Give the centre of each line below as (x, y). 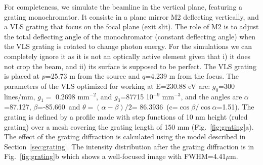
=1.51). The (235, 107)
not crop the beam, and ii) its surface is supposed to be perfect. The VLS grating (130, 66)
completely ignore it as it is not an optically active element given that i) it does (127, 56)
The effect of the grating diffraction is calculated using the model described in (125, 136)
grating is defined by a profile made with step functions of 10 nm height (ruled (126, 116)
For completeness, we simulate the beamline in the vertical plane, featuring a (123, 7)
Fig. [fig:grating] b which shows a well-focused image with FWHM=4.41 (115, 156)
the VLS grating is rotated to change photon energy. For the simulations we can (128, 46)
